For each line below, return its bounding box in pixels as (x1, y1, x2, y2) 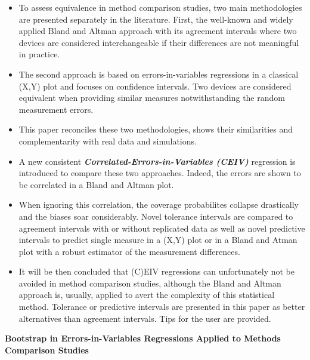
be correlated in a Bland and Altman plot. (18, 178, 174, 190)
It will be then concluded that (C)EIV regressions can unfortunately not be (18, 265, 294, 278)
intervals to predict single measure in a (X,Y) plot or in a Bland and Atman (18, 233, 297, 246)
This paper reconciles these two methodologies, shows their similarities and (18, 123, 293, 136)
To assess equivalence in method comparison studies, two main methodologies (18, 1, 302, 13)
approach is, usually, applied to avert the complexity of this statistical (18, 288, 275, 301)
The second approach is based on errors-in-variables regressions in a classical (18, 67, 299, 80)
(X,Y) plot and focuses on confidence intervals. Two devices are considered (18, 79, 292, 92)
